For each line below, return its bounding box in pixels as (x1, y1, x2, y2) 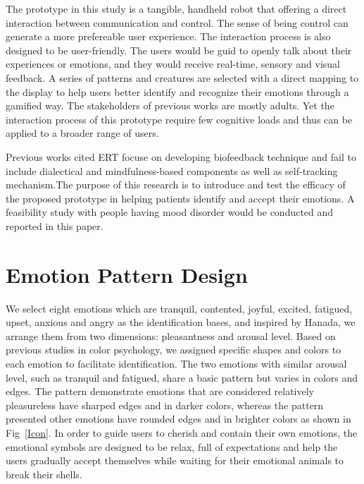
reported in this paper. (6, 218, 103, 233)
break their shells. (6, 466, 82, 481)
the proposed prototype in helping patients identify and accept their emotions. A (6, 190, 355, 205)
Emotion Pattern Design (6, 260, 248, 289)
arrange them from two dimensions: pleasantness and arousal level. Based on (6, 328, 336, 343)
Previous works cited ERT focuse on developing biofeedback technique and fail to (6, 149, 356, 164)
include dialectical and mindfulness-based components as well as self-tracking (6, 163, 338, 178)
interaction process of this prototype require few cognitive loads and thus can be (6, 111, 353, 126)
